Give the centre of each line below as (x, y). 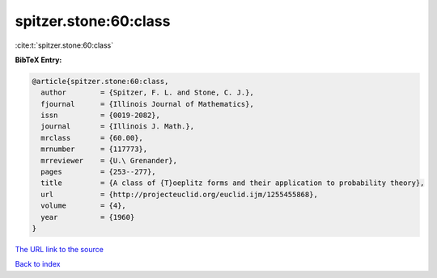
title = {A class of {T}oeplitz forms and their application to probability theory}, (233, 183)
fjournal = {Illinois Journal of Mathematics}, (147, 104)
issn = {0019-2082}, (101, 116)
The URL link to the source (59, 249)
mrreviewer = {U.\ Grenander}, (109, 160)
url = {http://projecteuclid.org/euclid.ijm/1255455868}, (180, 194)
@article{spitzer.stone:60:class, (100, 81)
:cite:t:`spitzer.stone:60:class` (64, 45)
